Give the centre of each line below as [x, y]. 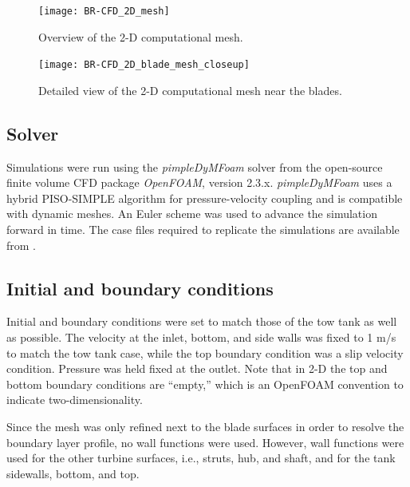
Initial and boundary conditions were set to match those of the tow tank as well [202, 321]
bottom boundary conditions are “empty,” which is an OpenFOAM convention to [205, 384]
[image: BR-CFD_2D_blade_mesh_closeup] [144, 65]
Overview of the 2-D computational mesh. [141, 36]
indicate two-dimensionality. [75, 400]
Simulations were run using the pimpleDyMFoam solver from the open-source [195, 166]
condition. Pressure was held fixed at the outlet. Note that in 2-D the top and [197, 368]
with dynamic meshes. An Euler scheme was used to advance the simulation [192, 214]
